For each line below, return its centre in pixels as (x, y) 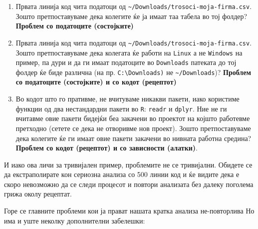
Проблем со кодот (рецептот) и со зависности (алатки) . (107, 148)
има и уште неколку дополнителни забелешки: (75, 220)
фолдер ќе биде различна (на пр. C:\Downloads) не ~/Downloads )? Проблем (133, 72)
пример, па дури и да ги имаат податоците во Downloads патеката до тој (126, 62)
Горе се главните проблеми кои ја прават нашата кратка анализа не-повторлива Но (129, 211)
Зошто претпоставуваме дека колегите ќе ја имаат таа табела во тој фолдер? (131, 16)
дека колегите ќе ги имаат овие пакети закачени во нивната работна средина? (133, 138)
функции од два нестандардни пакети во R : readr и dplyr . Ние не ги (121, 108)
